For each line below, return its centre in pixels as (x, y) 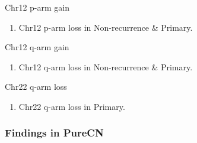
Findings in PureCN (54, 133)
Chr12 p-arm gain (37, 7)
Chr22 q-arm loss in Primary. (72, 106)
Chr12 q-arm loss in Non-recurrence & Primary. (106, 66)
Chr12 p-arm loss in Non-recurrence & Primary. (106, 27)
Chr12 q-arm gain (37, 47)
